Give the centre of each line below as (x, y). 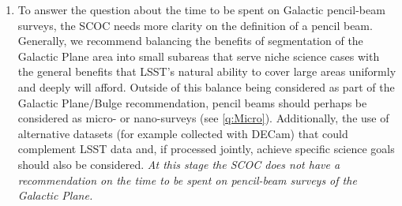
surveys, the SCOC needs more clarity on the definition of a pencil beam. (195, 25)
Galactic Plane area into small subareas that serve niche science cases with (199, 56)
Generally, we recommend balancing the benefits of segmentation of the (190, 41)
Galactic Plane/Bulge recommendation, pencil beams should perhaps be (192, 102)
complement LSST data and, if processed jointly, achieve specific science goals (206, 149)
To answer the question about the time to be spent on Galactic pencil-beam (201, 9)
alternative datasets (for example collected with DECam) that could (183, 133)
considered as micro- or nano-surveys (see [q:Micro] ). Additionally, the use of (203, 118)
